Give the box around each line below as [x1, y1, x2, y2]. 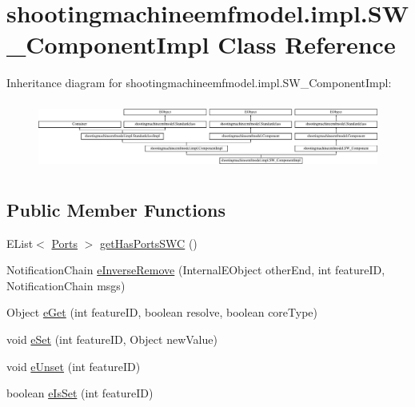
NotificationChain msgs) [6, 277, 126, 293]
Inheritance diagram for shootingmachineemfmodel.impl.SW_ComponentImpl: [6, 74, 392, 91]
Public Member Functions [6, 197, 225, 221]
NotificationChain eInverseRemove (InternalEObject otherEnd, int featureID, [6, 261, 385, 278]
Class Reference [217, 28, 396, 61]
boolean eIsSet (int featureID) [6, 385, 154, 401]
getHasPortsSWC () [100, 234, 198, 251]
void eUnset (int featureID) [6, 357, 141, 374]
